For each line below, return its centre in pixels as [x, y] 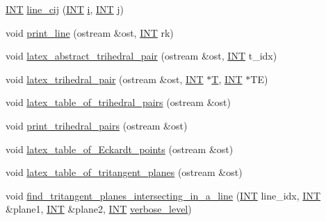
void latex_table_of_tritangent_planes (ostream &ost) [124, 172]
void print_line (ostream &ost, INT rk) [90, 32]
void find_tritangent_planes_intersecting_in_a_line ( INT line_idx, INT [163, 195]
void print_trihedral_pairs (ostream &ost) [97, 125]
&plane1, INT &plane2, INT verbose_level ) [99, 209]
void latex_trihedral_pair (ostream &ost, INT [105, 79]
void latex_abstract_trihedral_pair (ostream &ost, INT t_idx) [141, 56]
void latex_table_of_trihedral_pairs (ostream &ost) [118, 102]
